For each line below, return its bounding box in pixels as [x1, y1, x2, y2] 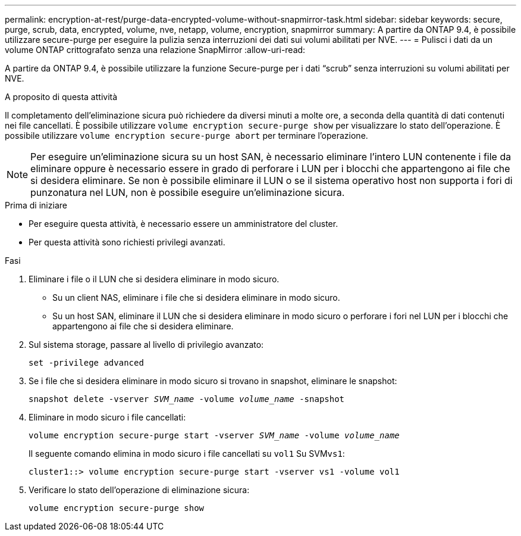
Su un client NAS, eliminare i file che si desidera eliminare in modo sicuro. [52, 292, 340, 303]
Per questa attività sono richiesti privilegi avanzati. [29, 237, 225, 247]
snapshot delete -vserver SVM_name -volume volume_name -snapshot [29, 394, 345, 404]
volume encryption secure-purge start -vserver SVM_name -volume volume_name [29, 431, 400, 440]
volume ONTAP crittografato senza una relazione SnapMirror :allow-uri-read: [5, 45, 306, 55]
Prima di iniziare [5, 200, 67, 210]
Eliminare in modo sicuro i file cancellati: [29, 412, 186, 422]
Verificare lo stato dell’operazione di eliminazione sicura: [29, 485, 250, 495]
